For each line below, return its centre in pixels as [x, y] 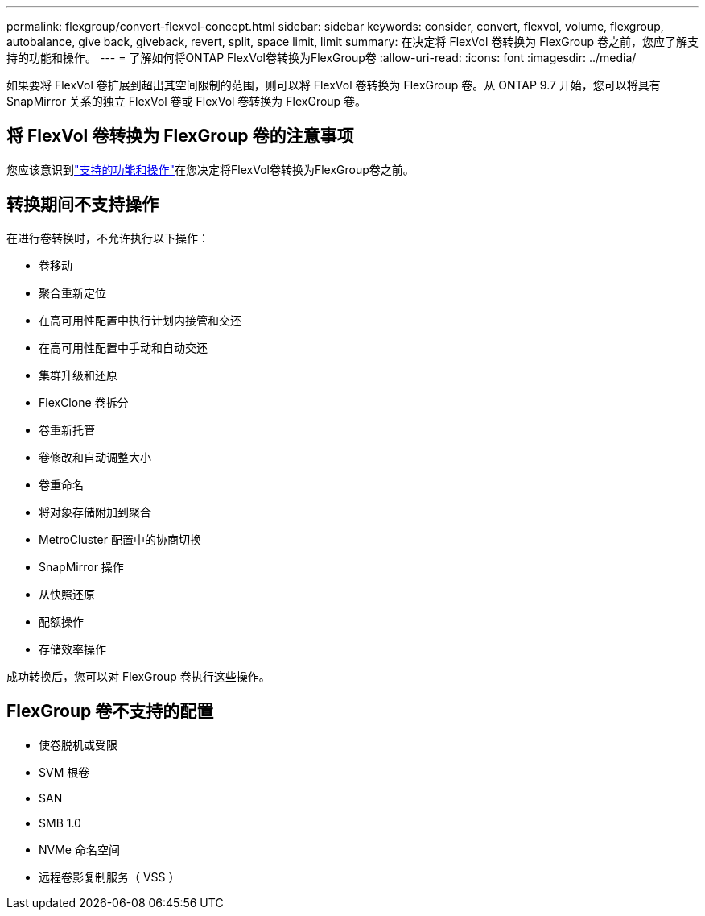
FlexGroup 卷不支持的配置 [110, 711]
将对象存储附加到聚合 [95, 512]
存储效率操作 [72, 649]
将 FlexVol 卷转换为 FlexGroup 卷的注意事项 [180, 136]
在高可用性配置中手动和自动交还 [123, 347]
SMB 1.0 [60, 823]
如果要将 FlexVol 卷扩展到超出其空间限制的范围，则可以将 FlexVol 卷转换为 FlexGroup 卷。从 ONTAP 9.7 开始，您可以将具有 [334, 85]
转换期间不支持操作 [82, 205]
